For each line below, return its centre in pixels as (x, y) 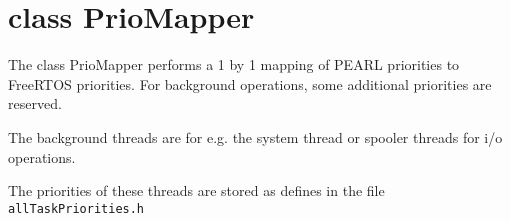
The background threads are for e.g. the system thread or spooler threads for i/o (255, 136)
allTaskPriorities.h (76, 208)
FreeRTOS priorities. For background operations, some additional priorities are (250, 83)
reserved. (35, 103)
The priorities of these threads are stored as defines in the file (196, 190)
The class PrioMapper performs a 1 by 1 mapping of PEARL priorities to (234, 64)
